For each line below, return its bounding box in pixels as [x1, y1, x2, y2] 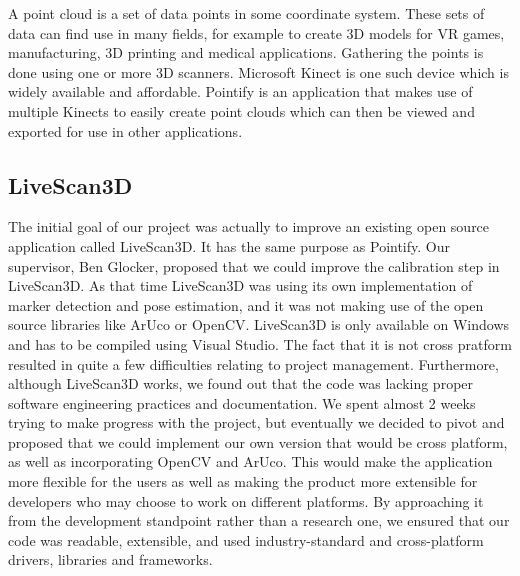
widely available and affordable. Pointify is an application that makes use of [8, 81, 473, 102]
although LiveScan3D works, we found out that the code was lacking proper [8, 373, 474, 394]
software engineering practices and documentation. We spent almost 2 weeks [8, 392, 476, 413]
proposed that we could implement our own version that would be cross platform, [8, 431, 508, 452]
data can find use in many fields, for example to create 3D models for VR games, [8, 22, 505, 43]
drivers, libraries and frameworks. [8, 549, 213, 570]
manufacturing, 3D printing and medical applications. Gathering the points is [8, 42, 484, 63]
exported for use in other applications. [8, 120, 243, 141]
